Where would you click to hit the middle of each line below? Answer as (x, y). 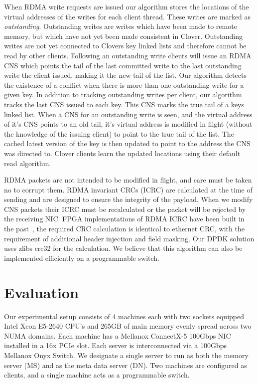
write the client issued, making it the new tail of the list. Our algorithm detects (125, 75)
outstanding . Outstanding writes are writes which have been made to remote (121, 26)
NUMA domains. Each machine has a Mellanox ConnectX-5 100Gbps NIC (118, 335)
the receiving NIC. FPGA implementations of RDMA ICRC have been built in (124, 219)
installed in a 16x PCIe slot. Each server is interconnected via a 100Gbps (116, 345)
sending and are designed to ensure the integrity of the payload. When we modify (129, 199)
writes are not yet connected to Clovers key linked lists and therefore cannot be (125, 46)
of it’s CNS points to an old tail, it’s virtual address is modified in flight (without (128, 124)
